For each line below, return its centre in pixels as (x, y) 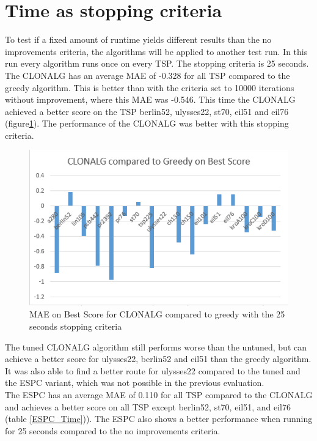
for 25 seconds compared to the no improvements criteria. (113, 430)
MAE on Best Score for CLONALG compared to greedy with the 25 (157, 314)
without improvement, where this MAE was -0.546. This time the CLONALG (150, 99)
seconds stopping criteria (76, 326)
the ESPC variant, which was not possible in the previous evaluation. (135, 383)
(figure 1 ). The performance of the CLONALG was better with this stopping (147, 123)
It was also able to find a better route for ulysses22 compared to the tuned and (153, 370)
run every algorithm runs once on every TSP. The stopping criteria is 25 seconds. (157, 63)
